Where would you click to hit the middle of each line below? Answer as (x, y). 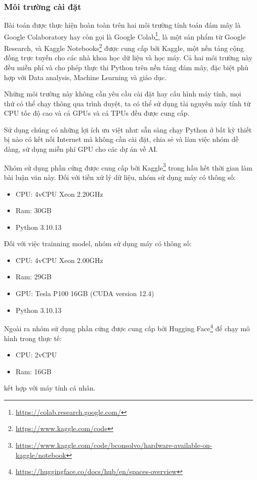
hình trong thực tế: (33, 338)
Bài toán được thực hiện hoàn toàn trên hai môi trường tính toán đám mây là (122, 25)
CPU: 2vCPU (36, 355)
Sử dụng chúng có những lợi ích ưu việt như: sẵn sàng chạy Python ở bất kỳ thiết (128, 129)
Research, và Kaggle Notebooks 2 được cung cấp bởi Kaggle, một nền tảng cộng (124, 47)
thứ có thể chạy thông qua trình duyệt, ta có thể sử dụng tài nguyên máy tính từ (127, 103)
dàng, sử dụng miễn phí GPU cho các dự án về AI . (81, 149)
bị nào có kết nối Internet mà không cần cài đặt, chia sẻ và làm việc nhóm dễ (121, 139)
